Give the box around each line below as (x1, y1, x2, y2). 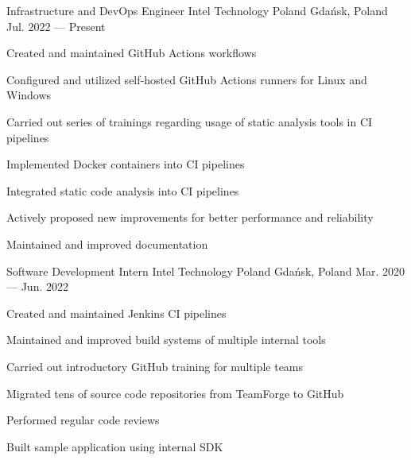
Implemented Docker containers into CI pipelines (6, 156, 245, 172)
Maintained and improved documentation (6, 235, 208, 252)
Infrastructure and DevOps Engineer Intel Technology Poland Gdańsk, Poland (6, 2, 388, 18)
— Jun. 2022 (6, 278, 68, 295)
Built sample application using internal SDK (6, 438, 223, 454)
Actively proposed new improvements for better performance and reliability (6, 209, 374, 226)
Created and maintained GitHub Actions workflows (6, 44, 257, 61)
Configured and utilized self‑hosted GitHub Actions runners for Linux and (6, 71, 367, 87)
